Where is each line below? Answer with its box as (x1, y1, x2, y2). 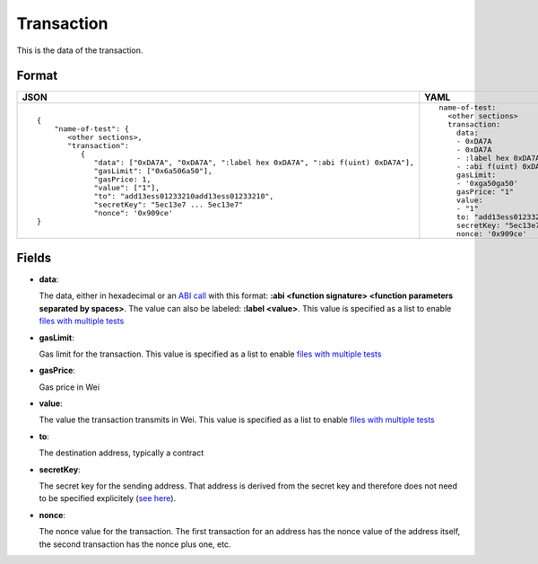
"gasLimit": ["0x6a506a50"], (93, 166, 213, 175)
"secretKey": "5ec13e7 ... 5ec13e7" (93, 199, 244, 209)
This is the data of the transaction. (16, 45, 143, 56)
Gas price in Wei (39, 382, 100, 392)
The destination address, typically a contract (39, 447, 204, 458)
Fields (16, 250, 52, 265)
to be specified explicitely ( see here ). (39, 493, 177, 504)
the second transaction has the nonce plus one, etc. (39, 539, 231, 550)
